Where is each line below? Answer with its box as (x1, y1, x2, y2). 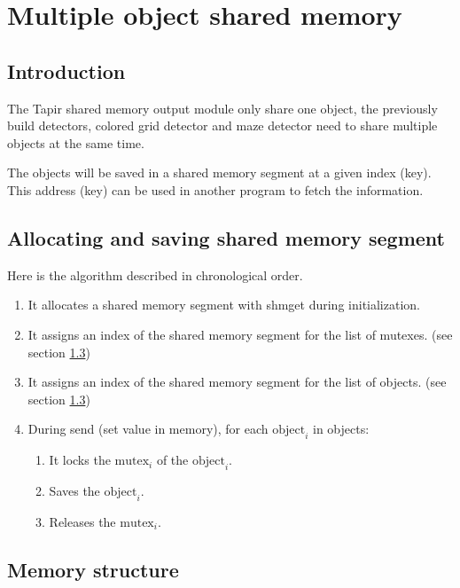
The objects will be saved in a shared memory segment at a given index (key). (7, 163, 432, 182)
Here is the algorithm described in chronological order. (7, 265, 303, 284)
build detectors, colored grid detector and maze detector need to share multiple (7, 116, 438, 135)
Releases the (49, 512, 116, 530)
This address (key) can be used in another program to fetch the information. (7, 180, 424, 199)
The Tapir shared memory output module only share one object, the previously (7, 98, 438, 117)
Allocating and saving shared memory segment (7, 223, 445, 251)
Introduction (7, 57, 126, 84)
